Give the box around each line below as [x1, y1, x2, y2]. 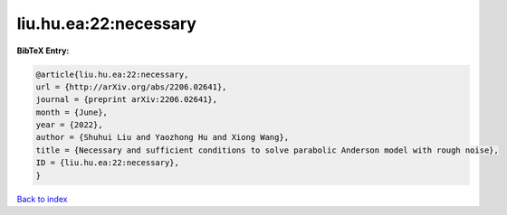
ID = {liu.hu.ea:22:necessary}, [35, 158, 180, 168]
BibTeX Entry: [16, 45, 70, 56]
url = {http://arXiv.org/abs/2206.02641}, [35, 81, 227, 92]
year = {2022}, [35, 120, 103, 130]
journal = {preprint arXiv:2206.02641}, [35, 95, 217, 105]
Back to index [16, 193, 68, 204]
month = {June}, [35, 107, 109, 117]
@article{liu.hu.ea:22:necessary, [35, 69, 189, 79]
